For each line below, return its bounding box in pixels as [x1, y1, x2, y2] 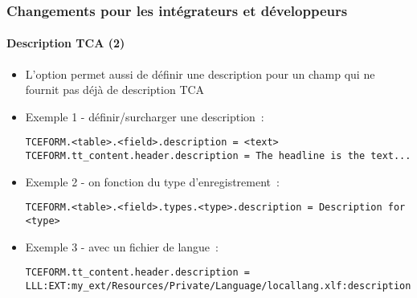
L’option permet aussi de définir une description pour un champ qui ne [25, 65, 375, 82]
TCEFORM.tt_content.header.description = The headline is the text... [25, 150, 411, 162]
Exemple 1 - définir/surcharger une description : [25, 108, 264, 125]
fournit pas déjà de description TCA [25, 81, 205, 98]
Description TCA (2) [6, 35, 125, 51]
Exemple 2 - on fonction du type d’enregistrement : [25, 173, 280, 190]
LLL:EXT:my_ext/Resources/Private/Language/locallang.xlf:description [25, 280, 411, 292]
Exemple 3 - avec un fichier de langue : [25, 238, 219, 255]
